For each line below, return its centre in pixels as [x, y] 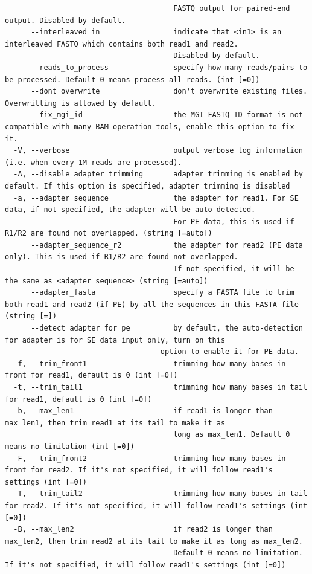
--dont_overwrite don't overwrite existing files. [169, 92]
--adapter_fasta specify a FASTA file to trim [162, 293]
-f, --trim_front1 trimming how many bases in [150, 363]
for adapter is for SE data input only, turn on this [115, 340]
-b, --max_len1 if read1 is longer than [143, 411]
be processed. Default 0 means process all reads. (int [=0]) [132, 79]
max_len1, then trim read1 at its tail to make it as [115, 423]
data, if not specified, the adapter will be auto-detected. [130, 210]
